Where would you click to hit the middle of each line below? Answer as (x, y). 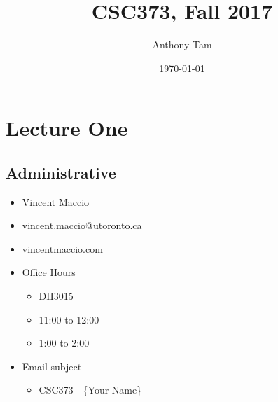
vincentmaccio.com (62, 248)
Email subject (52, 366)
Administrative (61, 172)
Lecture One (67, 128)
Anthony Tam (182, 44)
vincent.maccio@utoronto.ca (82, 225)
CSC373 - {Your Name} (90, 390)
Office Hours (49, 272)
